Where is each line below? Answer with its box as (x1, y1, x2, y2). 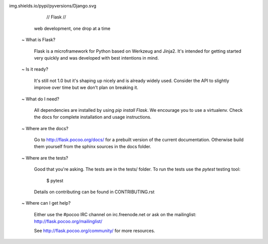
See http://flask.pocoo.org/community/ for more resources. (34, 228, 155, 234)
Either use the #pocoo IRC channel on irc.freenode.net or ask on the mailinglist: (34, 211, 197, 217)
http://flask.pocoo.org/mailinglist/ (34, 219, 103, 225)
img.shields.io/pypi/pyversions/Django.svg (9, 3, 97, 8)
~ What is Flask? (21, 37, 56, 43)
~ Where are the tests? (21, 155, 68, 161)
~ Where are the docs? (21, 125, 69, 131)
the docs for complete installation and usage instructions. (34, 114, 151, 120)
